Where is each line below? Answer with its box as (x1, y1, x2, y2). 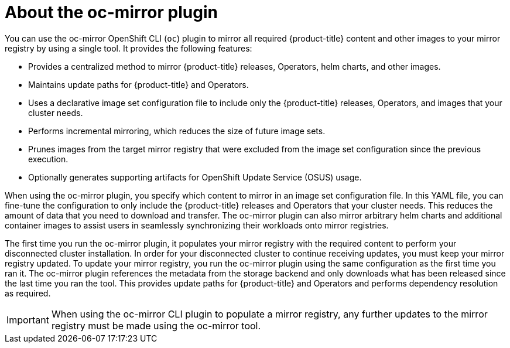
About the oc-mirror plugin (5, 2, 218, 22)
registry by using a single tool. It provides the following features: (5, 43, 252, 53)
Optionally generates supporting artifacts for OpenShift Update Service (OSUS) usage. (28, 172, 362, 182)
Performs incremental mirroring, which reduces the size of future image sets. (28, 125, 326, 136)
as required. (5, 288, 51, 298)
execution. (28, 153, 69, 164)
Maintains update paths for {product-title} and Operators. (28, 79, 249, 90)
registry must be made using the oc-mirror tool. (51, 319, 261, 332)
